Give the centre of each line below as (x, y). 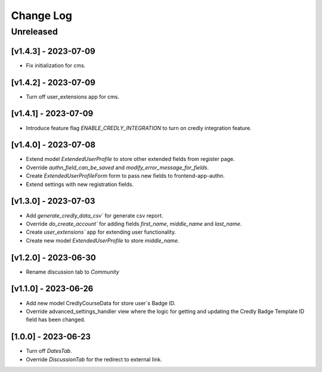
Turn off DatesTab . (49, 351)
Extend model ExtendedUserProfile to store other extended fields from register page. (130, 159)
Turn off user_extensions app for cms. (73, 97)
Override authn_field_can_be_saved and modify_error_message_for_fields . (117, 168)
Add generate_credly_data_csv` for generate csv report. (95, 215)
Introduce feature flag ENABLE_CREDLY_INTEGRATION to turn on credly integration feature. (139, 128)
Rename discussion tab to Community (72, 272)
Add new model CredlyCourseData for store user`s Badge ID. (101, 303)
